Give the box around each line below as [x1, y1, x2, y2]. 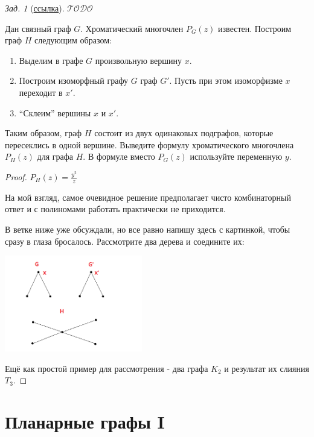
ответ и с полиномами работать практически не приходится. [5, 203, 226, 215]
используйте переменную [190, 150, 283, 163]
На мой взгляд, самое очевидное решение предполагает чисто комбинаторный [5, 190, 291, 203]
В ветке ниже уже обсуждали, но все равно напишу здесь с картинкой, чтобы [5, 222, 290, 235]
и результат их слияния [224, 362, 309, 374]
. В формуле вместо [83, 150, 155, 163]
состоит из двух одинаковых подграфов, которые [94, 127, 274, 139]
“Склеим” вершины [19, 106, 91, 119]
